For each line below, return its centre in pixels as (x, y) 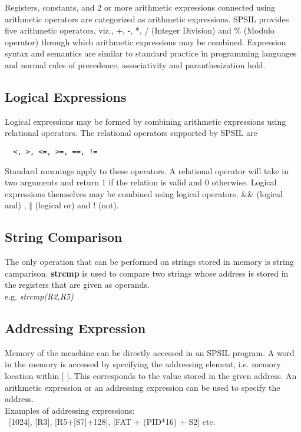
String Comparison (64, 237)
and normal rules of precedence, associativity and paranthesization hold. (135, 64)
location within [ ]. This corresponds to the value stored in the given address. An (151, 375)
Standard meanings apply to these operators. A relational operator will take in (147, 170)
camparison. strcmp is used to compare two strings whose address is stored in (147, 273)
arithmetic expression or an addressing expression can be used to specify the (143, 387)
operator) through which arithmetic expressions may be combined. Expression (145, 41)
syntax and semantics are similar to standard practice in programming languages (151, 53)
